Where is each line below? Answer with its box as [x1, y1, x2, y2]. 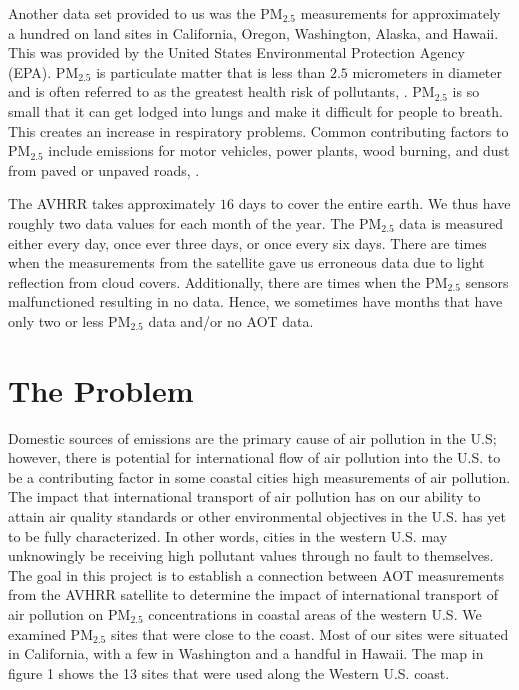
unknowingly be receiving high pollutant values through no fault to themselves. [8, 545, 494, 566]
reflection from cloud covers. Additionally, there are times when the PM [8, 271, 448, 292]
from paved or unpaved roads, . [8, 159, 200, 180]
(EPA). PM [8, 61, 79, 82]
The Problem [8, 369, 194, 410]
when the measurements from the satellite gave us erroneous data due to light [8, 252, 485, 273]
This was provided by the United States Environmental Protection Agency [8, 42, 465, 63]
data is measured [399, 212, 503, 233]
